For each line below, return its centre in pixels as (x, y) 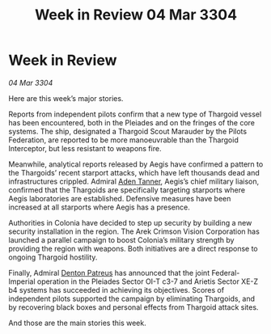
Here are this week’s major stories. (66, 98)
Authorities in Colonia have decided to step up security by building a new (130, 222)
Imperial (22, 281)
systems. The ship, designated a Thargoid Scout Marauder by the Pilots (128, 131)
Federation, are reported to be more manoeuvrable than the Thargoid (123, 140)
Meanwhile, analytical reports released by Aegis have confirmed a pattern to (136, 164)
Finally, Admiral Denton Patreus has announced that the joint (109, 273)
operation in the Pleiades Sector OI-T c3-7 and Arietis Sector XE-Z (148, 281)
